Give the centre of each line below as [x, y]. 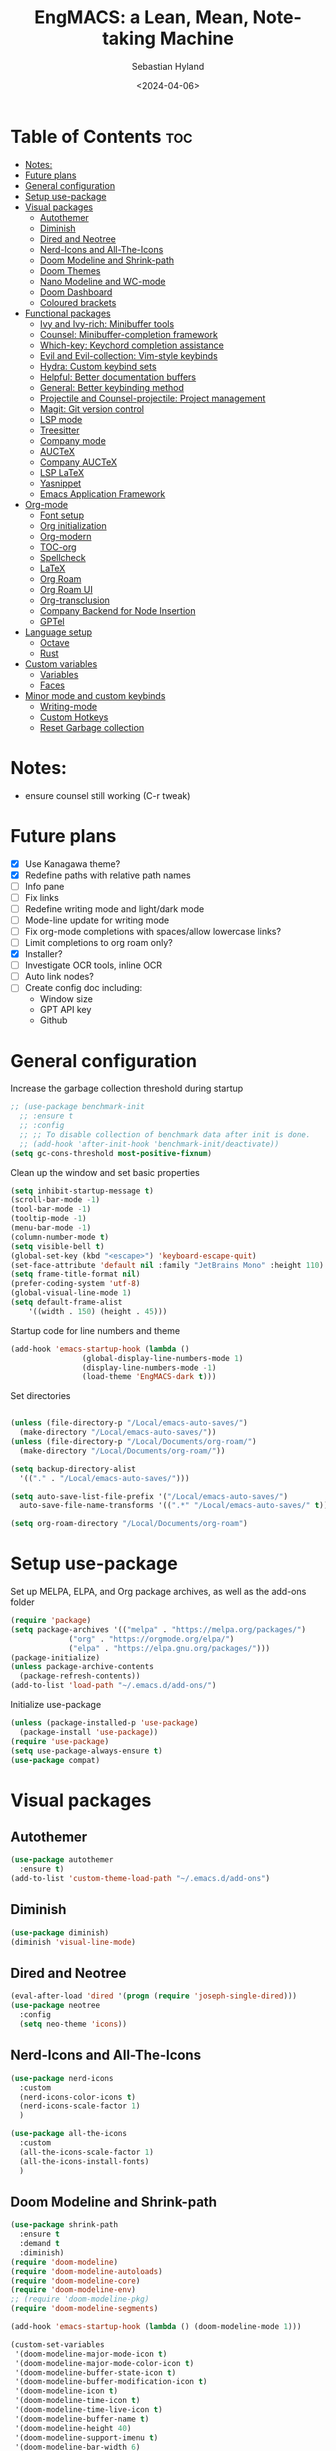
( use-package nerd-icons [62, 2078]
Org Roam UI [66, 589]
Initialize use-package [56, 1705]
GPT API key [65, 1010]
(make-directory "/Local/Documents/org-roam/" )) [122, 1451]
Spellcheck [63, 557]
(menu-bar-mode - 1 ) [51, 1228]
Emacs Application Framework [102, 493]
